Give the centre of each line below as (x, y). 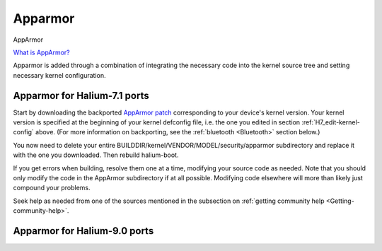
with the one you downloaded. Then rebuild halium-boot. (96, 155)
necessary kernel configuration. (59, 75)
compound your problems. (52, 188)
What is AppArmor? (41, 52)
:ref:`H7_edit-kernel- (331, 122)
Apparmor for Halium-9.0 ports (83, 231)
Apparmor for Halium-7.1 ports (81, 95)
